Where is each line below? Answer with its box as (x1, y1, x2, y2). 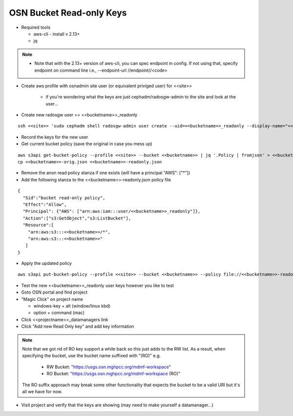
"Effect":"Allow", (22, 201, 67, 207)
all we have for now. (22, 388, 63, 395)
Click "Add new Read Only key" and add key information (21, 323, 134, 329)
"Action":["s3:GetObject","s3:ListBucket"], (22, 215, 131, 221)
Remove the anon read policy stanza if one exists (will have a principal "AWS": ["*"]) (21, 170, 190, 176)
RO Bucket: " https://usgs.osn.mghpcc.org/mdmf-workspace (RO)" (46, 371, 181, 376)
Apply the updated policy (21, 260, 72, 266)
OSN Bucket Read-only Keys (9, 7, 127, 18)
